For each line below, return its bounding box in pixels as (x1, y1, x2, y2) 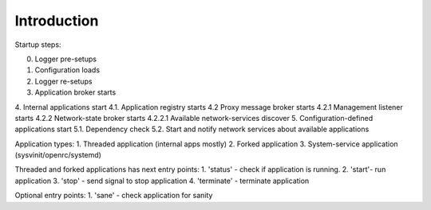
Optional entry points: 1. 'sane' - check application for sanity (14, 191, 213, 200)
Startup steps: (14, 40, 61, 49)
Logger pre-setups (34, 54, 97, 64)
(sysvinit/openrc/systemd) (14, 150, 101, 160)
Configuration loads (34, 65, 100, 75)
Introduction (14, 12, 99, 29)
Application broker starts (34, 87, 117, 97)
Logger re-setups (34, 76, 93, 86)
